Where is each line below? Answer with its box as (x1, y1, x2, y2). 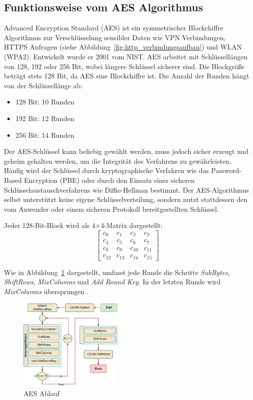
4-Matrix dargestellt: (101, 220, 163, 230)
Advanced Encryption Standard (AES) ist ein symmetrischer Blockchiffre (4, 23, 224, 33)
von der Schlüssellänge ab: (4, 80, 83, 90)
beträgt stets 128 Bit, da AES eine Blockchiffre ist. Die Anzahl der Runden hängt (4, 71, 250, 81)
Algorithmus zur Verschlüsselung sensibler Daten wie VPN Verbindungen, (4, 32, 226, 42)
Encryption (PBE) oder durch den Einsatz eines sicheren (24, 175, 195, 185)
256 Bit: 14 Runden (15, 129, 75, 140)
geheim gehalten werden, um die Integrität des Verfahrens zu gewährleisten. (4, 155, 231, 166)
